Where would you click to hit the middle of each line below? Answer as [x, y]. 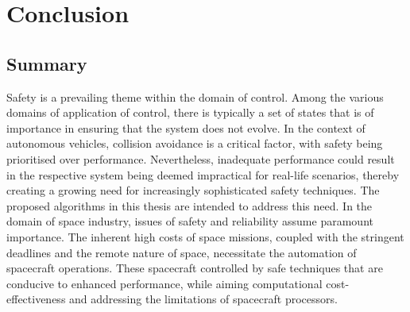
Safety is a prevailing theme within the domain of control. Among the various [195, 96]
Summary [47, 63]
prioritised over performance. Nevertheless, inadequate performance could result [201, 158]
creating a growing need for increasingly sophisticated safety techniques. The [193, 190]
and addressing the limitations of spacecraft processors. [203, 299]
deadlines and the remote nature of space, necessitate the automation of [182, 252]
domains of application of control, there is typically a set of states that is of [190, 112]
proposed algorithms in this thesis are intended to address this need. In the [190, 205]
